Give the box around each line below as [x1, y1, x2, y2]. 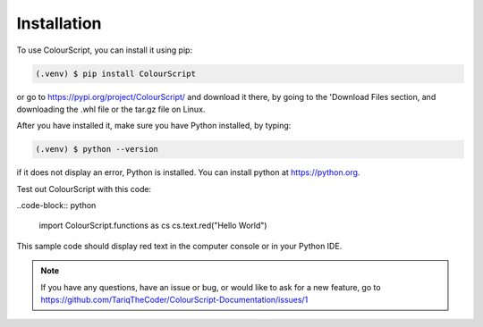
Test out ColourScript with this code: [16, 183, 152, 194]
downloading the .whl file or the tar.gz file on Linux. [16, 104, 206, 114]
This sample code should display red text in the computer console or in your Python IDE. [16, 240, 343, 251]
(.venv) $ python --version [35, 144, 158, 155]
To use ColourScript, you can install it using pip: [16, 45, 192, 55]
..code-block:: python [16, 200, 97, 211]
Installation [16, 13, 102, 33]
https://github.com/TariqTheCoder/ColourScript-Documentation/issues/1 [40, 295, 309, 305]
